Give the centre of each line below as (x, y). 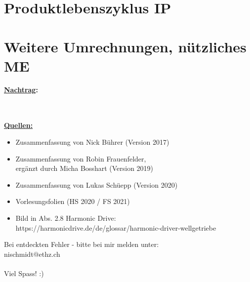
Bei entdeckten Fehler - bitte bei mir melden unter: (82, 244)
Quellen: (19, 125)
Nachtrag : (21, 89)
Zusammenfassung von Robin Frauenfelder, (81, 158)
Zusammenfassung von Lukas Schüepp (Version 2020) (97, 184)
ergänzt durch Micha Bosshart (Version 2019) (84, 168)
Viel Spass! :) (24, 273)
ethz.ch (49, 254)
